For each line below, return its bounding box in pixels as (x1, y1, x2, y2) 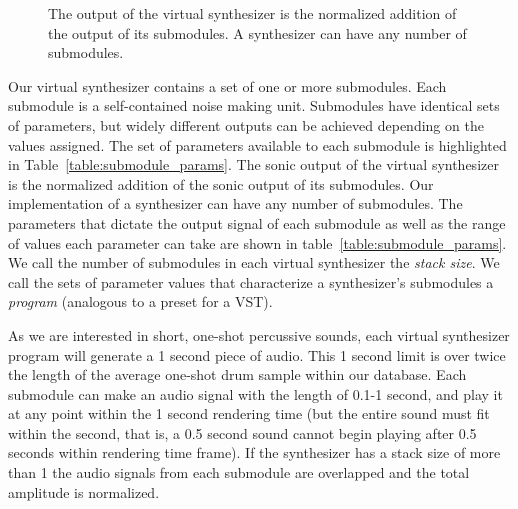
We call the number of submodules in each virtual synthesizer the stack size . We (8, 252, 500, 273)
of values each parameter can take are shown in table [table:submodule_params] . (8, 232, 507, 253)
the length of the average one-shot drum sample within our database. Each (8, 364, 467, 385)
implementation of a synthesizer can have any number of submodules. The (8, 193, 463, 214)
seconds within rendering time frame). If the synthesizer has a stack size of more (8, 442, 501, 463)
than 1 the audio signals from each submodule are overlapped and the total (8, 462, 470, 483)
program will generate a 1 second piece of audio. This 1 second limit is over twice (8, 344, 506, 365)
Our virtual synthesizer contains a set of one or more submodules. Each (8, 75, 447, 96)
